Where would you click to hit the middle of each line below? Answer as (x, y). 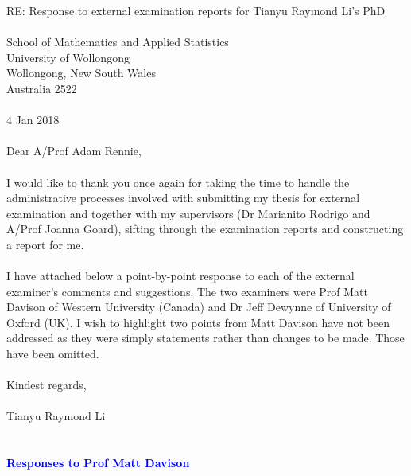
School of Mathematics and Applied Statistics (118, 42)
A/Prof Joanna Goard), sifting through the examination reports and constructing (205, 229)
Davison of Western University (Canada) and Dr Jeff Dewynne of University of (199, 307)
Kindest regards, (47, 385)
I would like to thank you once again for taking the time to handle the (178, 182)
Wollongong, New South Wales (81, 73)
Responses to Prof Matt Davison (98, 463)
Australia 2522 (42, 88)
